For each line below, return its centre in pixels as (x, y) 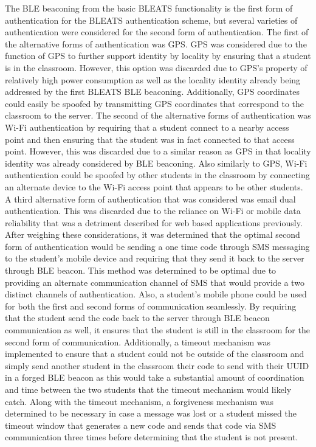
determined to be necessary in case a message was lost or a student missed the (151, 413)
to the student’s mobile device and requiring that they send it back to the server (155, 258)
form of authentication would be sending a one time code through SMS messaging (157, 246)
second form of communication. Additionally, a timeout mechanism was (138, 341)
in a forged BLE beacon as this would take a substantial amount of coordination (155, 377)
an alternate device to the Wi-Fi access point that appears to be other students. (154, 186)
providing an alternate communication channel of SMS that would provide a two (155, 282)
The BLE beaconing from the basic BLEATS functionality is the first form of (149, 8)
